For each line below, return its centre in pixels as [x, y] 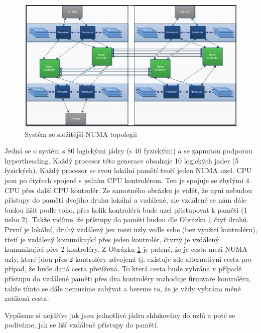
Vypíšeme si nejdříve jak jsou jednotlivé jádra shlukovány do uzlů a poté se [120, 315]
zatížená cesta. [27, 298]
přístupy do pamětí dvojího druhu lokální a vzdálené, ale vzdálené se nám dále [125, 200]
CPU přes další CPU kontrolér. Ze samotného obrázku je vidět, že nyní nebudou [128, 190]
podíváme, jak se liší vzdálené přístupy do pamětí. [82, 325]
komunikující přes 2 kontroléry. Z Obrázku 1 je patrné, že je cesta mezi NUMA [126, 249]
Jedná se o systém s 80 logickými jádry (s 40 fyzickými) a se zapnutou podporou [128, 151]
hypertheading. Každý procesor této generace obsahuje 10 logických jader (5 [122, 160]
